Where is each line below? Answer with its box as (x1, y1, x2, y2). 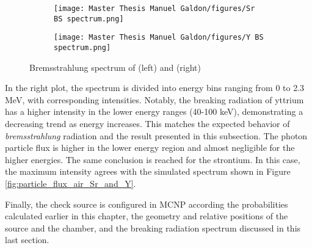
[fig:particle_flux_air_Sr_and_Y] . (5, 177, 136, 189)
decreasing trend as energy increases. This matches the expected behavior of (5, 117, 290, 129)
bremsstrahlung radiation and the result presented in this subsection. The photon (5, 129, 308, 142)
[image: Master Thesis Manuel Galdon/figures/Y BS (54, 33, 264, 42)
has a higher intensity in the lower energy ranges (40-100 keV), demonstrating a (5, 105, 303, 118)
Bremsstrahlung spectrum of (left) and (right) (29, 60, 201, 73)
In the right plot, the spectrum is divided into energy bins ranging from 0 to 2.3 (5, 81, 305, 94)
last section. (5, 233, 49, 246)
